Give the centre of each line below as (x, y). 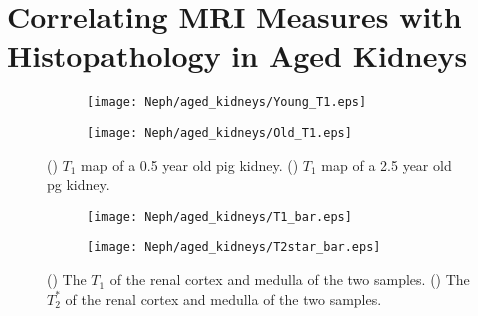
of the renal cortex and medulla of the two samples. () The (289, 279)
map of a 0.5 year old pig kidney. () (190, 164)
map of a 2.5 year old (386, 164)
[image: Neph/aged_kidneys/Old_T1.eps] (219, 132)
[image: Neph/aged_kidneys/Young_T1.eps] (227, 102)
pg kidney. (78, 184)
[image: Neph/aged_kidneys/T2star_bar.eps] (234, 247)
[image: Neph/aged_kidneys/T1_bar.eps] (219, 216)
